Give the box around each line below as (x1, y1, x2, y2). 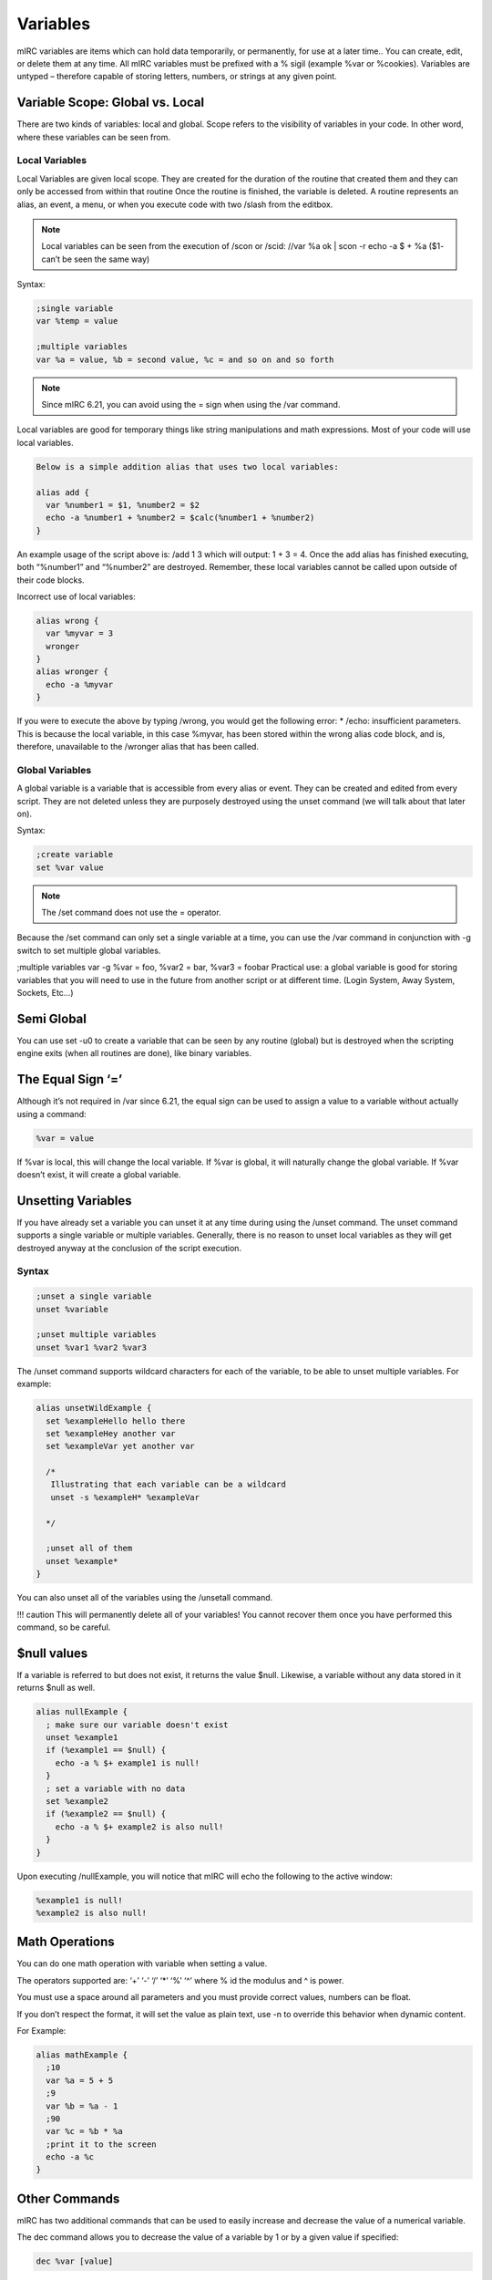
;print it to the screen (46, 2139, 157, 2150)
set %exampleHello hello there (46, 1415, 186, 1426)
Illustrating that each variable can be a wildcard (50, 1479, 286, 1490)
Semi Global (16, 1010, 87, 1026)
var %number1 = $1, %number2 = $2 (46, 500, 200, 510)
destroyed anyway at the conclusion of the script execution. (16, 1242, 241, 1253)
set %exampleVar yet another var (46, 1441, 195, 1452)
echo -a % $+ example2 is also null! (55, 1821, 224, 1832)
